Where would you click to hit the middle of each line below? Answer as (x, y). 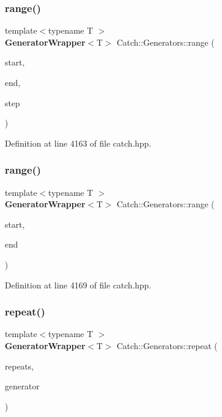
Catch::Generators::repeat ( (167, 345)
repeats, (19, 366)
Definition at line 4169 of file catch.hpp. (78, 285)
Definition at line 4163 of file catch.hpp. (78, 143)
